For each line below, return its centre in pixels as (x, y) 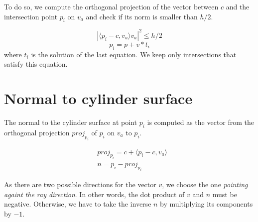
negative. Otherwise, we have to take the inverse (78, 204)
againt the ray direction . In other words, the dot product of (94, 194)
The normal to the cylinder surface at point (70, 122)
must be (225, 194)
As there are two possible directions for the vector (80, 184)
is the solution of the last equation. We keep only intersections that (134, 54)
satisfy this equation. (36, 64)
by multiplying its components (206, 204)
